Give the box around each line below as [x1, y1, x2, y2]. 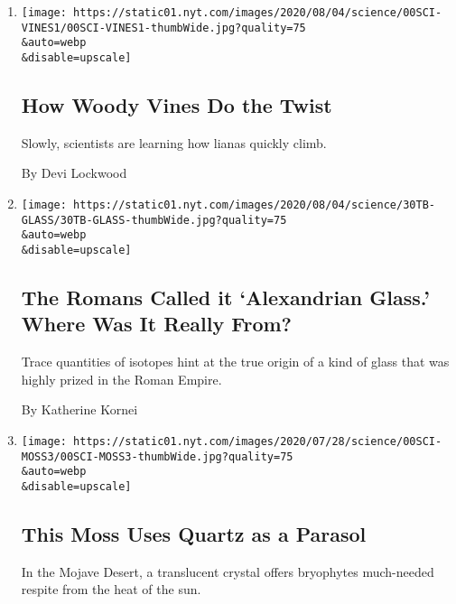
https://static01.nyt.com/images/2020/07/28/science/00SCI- [73, 435, 442, 449]
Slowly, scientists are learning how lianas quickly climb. [21, 133, 327, 152]
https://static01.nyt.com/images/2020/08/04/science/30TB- [73, 199, 435, 212]
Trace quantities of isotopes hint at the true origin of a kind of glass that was [21, 352, 450, 371]
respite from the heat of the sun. [21, 580, 201, 599]
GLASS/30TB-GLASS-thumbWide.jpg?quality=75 [21, 213, 287, 227]
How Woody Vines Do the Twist [21, 91, 332, 119]
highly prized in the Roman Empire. [21, 369, 222, 388]
